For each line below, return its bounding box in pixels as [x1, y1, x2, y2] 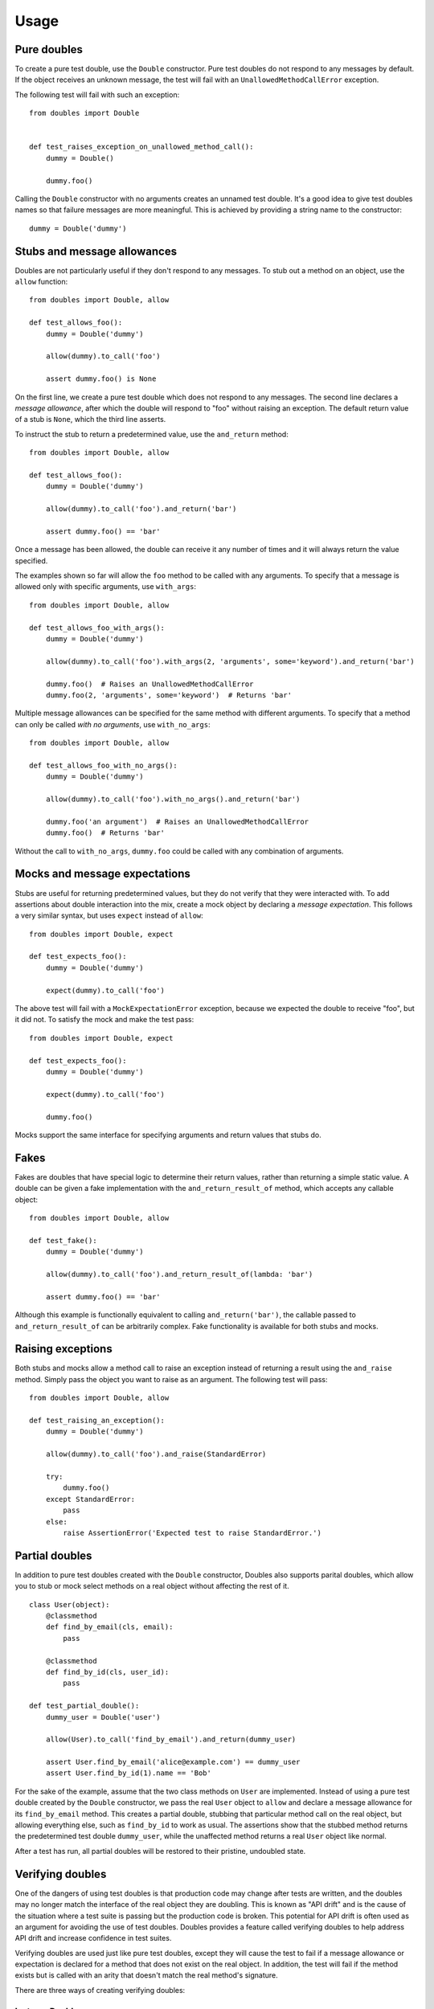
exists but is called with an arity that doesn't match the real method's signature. [14, 1970, 278, 1980]
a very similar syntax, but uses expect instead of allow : [14, 910, 204, 920]
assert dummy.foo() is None [45, 374, 157, 383]
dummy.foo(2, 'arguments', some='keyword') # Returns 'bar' [45, 690, 293, 699]
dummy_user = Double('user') [45, 1712, 161, 1721]
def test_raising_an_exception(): [29, 1416, 165, 1426]
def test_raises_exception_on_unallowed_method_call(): [29, 142, 254, 152]
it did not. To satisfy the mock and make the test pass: [14, 1015, 194, 1025]
